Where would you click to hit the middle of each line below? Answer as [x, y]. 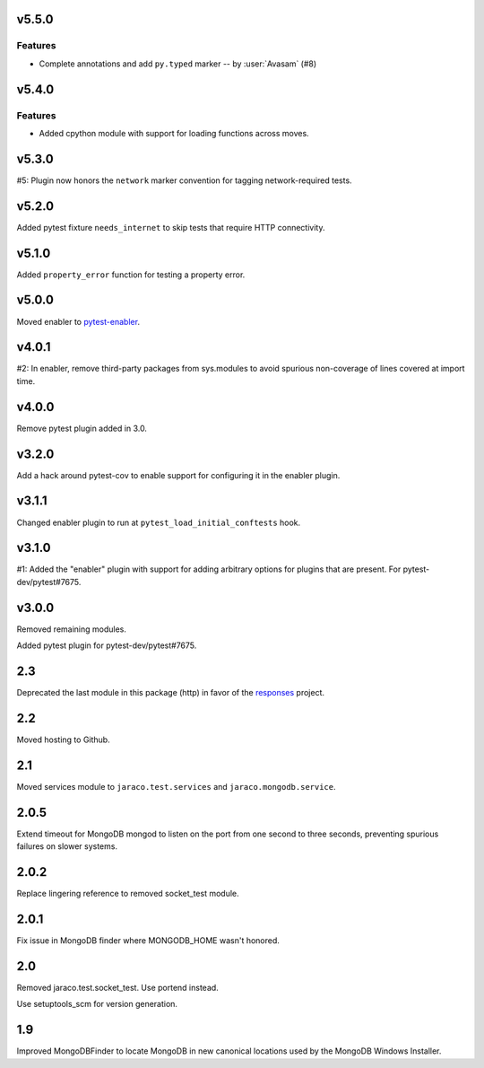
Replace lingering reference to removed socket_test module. [128, 894]
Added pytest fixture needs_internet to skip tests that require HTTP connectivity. [171, 227]
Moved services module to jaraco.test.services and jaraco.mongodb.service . [176, 786]
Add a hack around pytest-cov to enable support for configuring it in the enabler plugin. [178, 475]
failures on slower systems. [67, 846]
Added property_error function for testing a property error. [131, 275]
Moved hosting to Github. [64, 740]
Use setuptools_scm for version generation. [97, 1004]
